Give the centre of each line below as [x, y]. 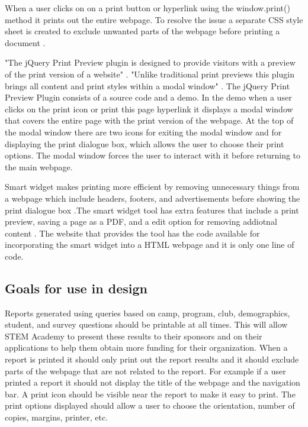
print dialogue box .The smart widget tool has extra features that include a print [152, 210]
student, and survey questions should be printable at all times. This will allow [146, 324]
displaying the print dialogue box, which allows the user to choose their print [145, 143]
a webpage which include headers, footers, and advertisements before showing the [153, 198]
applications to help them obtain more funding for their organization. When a [146, 347]
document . [25, 42]
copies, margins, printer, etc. [57, 417]
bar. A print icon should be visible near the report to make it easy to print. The [150, 394]
